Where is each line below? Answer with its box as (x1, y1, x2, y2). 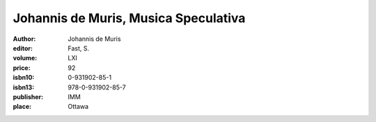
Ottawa (68, 103, 89, 111)
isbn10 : (13, 73, 35, 82)
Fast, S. (68, 44, 90, 52)
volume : (13, 54, 38, 62)
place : (13, 103, 32, 111)
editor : (13, 44, 33, 52)
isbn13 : (13, 83, 35, 91)
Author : (13, 35, 36, 43)
